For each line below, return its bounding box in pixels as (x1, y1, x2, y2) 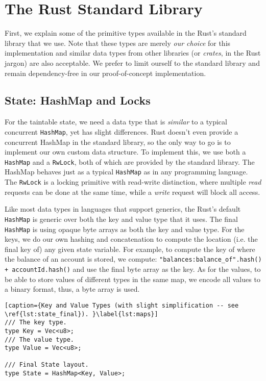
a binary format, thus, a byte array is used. (5, 284, 140, 294)
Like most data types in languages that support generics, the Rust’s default (5, 204, 241, 214)
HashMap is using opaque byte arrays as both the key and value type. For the (5, 223, 245, 234)
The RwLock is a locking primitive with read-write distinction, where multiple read (5, 176, 261, 187)
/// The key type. (5, 319, 67, 326)
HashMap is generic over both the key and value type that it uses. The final (5, 213, 238, 224)
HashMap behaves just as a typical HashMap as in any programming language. (5, 166, 248, 177)
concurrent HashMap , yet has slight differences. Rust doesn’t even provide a (5, 126, 238, 137)
